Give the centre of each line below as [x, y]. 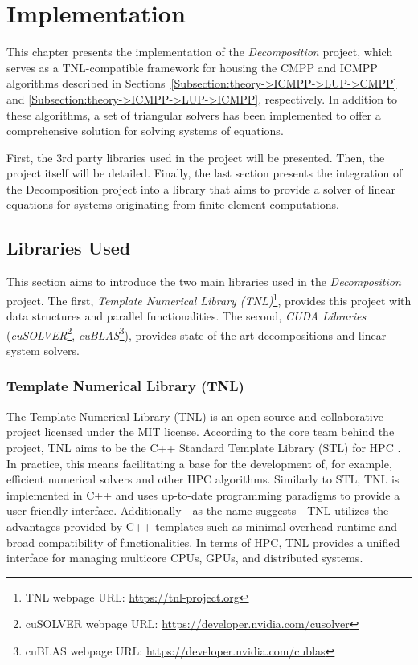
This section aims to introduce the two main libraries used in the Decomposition [204, 282]
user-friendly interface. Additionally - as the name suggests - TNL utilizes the [198, 510]
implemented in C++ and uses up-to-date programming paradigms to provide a [203, 494]
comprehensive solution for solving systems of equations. [145, 131]
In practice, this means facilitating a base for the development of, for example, [199, 463]
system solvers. [43, 350]
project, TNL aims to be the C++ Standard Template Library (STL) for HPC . [204, 447]
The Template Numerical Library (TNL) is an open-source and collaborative [195, 416]
